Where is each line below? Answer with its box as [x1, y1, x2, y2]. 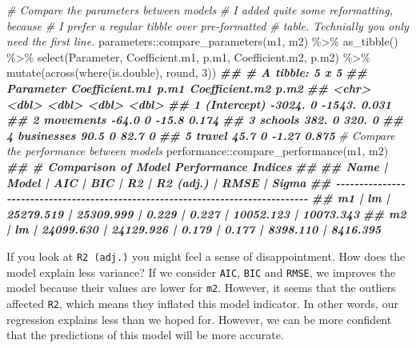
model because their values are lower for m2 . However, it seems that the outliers [6, 279, 396, 296]
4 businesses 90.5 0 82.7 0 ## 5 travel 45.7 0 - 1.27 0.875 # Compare [6, 126, 395, 143]
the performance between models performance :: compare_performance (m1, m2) [6, 142, 389, 159]
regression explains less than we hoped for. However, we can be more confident [6, 310, 392, 327]
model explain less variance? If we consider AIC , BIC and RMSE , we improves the [6, 263, 396, 280]
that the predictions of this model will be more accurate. [6, 326, 284, 343]
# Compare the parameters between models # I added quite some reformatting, [6, 2, 393, 18]
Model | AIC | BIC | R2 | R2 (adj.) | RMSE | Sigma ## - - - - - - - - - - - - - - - [6, 174, 406, 190]
